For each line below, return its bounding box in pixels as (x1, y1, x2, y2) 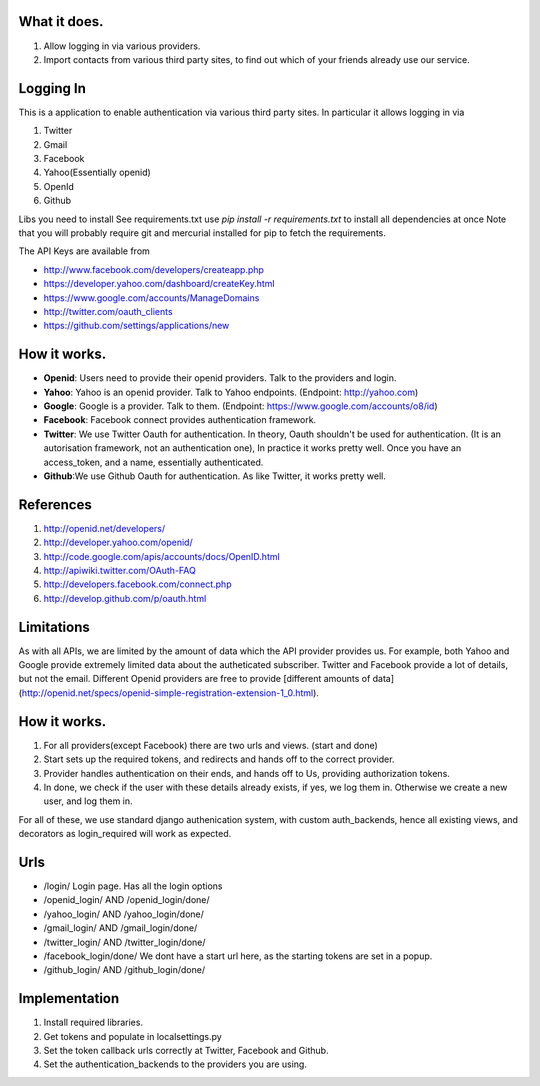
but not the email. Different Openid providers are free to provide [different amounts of (18, 673, 371, 685)
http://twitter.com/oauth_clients (43, 305, 174, 317)
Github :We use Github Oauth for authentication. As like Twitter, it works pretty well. (43, 470, 387, 482)
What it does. (18, 13, 104, 30)
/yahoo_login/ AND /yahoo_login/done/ (43, 908, 205, 920)
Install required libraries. (43, 1016, 144, 1029)
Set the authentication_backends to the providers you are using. (43, 1058, 307, 1070)
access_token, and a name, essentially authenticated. (43, 456, 264, 468)
